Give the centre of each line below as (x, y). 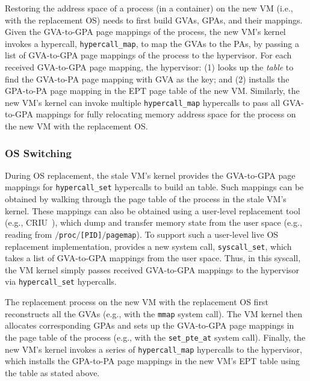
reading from (29, 234)
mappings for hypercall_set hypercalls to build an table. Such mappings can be (154, 187)
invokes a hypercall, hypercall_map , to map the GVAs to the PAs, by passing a (152, 43)
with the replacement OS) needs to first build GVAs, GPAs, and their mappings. (154, 20)
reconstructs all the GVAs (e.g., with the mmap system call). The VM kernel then (153, 313)
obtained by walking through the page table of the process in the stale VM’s (146, 199)
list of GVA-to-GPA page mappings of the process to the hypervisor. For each (148, 55)
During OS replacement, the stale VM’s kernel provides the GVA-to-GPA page (150, 175)
